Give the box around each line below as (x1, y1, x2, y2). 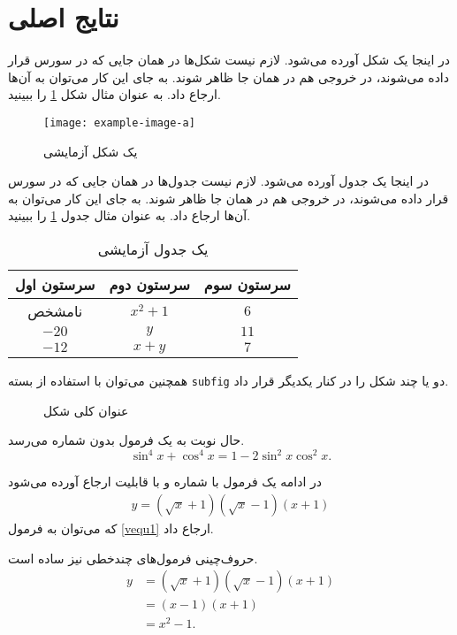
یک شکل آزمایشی (43, 142, 138, 160)
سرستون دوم (109, 273, 190, 295)
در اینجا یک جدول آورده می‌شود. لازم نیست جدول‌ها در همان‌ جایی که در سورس (8, 172, 430, 190)
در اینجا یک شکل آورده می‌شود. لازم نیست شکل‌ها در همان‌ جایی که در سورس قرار (8, 50, 451, 69)
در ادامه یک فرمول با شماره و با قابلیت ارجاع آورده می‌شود (8, 472, 323, 491)
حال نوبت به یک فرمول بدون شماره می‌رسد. (8, 431, 245, 449)
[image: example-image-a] (43, 116, 195, 129)
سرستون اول (15, 273, 95, 295)
